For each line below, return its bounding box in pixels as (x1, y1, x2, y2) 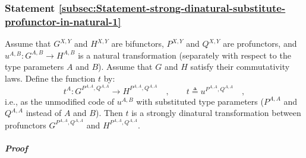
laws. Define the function (5, 72, 96, 84)
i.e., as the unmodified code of (5, 95, 115, 107)
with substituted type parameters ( (136, 95, 264, 107)
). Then (95, 107, 123, 119)
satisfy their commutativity (190, 60, 290, 73)
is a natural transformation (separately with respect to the (78, 49, 291, 61)
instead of (26, 107, 62, 119)
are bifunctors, (111, 37, 164, 50)
